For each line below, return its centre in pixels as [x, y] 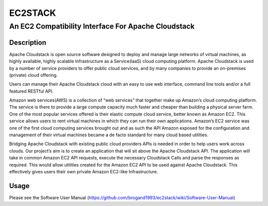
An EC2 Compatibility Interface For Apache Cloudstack [102, 26]
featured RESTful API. [32, 91]
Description [28, 42]
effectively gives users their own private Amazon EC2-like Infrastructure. [84, 171]
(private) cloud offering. [33, 75]
